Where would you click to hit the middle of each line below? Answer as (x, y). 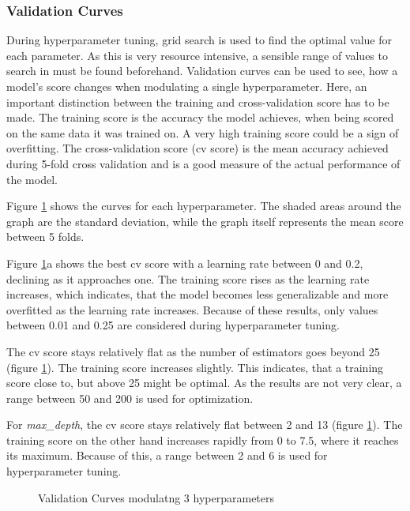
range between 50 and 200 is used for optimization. (130, 398)
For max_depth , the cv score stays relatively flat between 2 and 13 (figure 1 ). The (205, 425)
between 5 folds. (45, 237)
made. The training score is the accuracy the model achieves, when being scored (200, 117)
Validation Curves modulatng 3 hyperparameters (156, 497)
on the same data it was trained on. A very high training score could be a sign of (203, 132)
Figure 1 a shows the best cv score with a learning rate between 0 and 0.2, (185, 263)
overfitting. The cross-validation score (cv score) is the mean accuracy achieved (197, 148)
